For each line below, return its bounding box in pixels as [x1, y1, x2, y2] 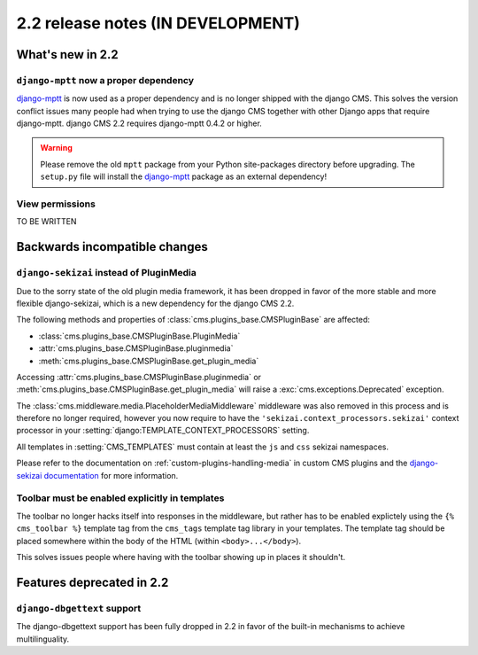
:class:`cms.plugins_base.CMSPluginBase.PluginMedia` [38, 331, 241, 341]
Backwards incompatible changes [16, 239, 208, 254]
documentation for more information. [43, 470, 179, 480]
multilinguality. [16, 634, 70, 644]
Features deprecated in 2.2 [16, 574, 169, 589]
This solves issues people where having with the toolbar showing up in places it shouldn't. [16, 551, 345, 562]
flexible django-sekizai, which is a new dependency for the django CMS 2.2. [16, 298, 295, 308]
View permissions [16, 198, 96, 210]
